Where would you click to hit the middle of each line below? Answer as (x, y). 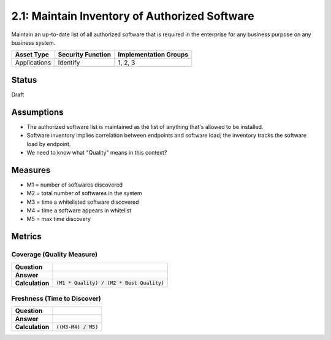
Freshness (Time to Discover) (56, 298)
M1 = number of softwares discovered (74, 185)
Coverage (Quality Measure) (55, 255)
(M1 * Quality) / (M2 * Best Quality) (110, 283)
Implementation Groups (153, 55)
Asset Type (32, 55)
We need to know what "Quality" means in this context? (97, 152)
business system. (33, 42)
